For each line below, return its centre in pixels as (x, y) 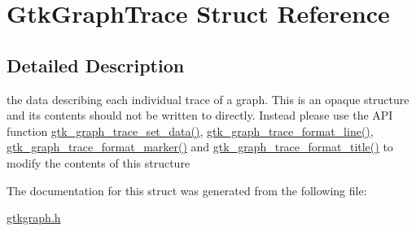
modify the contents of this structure (99, 162)
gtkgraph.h (34, 218)
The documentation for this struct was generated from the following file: (187, 190)
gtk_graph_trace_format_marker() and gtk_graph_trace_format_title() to (200, 147)
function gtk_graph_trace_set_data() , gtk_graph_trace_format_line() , (190, 131)
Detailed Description (96, 65)
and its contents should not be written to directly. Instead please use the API (200, 115)
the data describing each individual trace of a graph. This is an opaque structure (208, 99)
